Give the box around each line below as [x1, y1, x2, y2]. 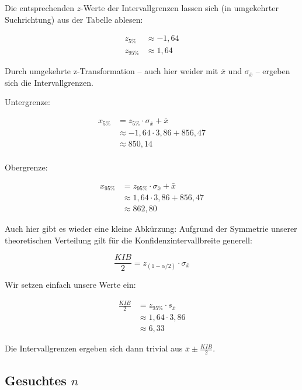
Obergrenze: [5, 161, 48, 173]
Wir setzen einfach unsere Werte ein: [5, 278, 136, 291]
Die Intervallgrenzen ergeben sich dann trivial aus [5, 342, 183, 354]
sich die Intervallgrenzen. [5, 76, 93, 88]
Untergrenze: [5, 96, 50, 108]
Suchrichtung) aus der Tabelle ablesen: [5, 13, 143, 25]
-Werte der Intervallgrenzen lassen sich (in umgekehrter [81, 2, 279, 13]
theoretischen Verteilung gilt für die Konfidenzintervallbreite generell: [5, 234, 252, 246]
